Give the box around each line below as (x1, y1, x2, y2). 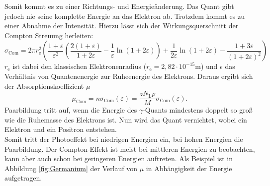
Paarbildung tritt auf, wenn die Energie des (4, 105, 137, 115)
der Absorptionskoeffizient (4, 80, 84, 91)
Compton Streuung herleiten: (4, 30, 93, 40)
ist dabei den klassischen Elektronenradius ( (12, 61, 147, 71)
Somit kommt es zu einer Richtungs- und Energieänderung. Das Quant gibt (4, 1, 234, 11)
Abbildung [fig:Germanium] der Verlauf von (4, 163, 138, 173)
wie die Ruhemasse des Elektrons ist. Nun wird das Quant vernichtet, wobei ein (4, 114, 247, 124)
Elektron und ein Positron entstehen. (4, 124, 117, 134)
